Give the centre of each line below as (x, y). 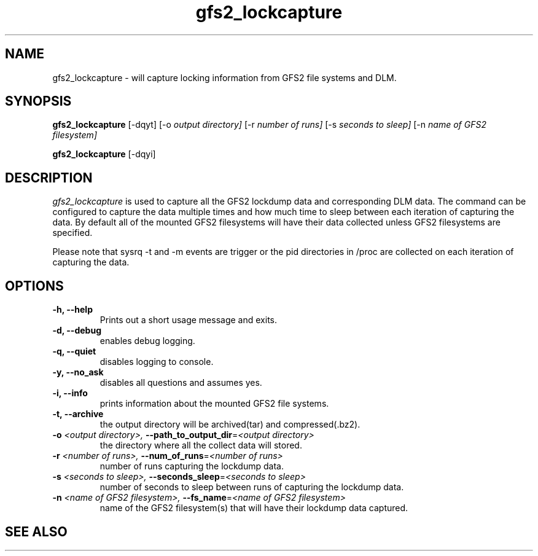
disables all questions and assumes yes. (181, 383)
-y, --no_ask (78, 372)
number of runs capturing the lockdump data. (192, 466)
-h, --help (72, 310)
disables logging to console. (157, 362)
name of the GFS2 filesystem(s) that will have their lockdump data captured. (254, 508)
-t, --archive (78, 414)
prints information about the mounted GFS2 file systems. (214, 404)
